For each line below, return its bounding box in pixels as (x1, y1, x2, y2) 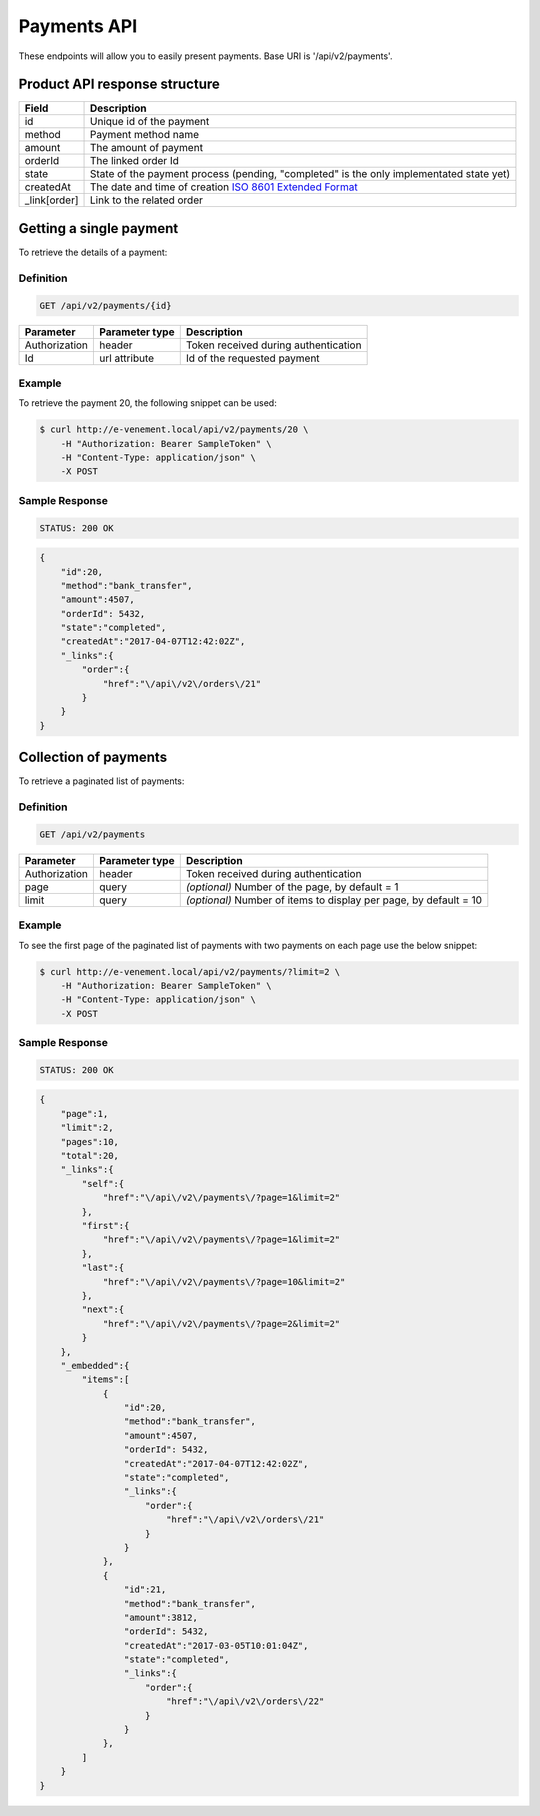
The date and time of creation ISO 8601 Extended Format (90, 180, 359, 194)
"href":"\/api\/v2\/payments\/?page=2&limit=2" (102, 1318, 341, 1329)
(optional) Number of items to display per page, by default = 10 (185, 893, 483, 907)
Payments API (18, 15, 138, 37)
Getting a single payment (18, 220, 179, 237)
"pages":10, (60, 1136, 120, 1147)
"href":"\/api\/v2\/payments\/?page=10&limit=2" (102, 1276, 346, 1287)
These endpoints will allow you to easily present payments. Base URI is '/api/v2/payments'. (18, 50, 393, 62)
